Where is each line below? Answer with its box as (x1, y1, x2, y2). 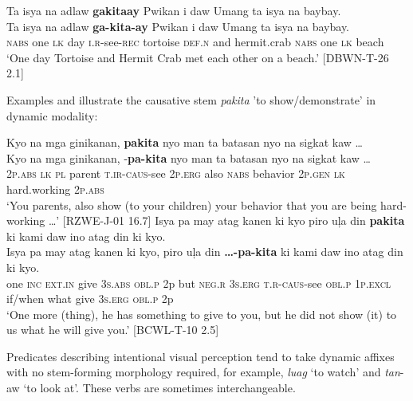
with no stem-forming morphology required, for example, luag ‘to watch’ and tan (6, 364, 400, 380)
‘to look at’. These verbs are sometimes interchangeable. (23, 379, 296, 396)
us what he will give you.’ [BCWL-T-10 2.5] (6, 321, 219, 338)
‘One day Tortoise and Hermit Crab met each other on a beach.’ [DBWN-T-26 (6, 49, 389, 65)
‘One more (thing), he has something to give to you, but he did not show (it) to (6, 305, 397, 322)
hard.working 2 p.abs (6, 180, 104, 197)
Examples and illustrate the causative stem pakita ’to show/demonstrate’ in (6, 91, 376, 108)
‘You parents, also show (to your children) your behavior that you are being (6, 196, 377, 213)
